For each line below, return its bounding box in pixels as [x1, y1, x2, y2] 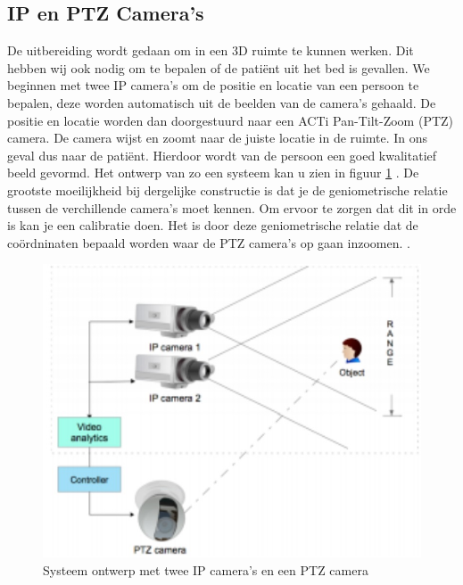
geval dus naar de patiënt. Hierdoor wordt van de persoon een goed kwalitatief [7, 145, 437, 164]
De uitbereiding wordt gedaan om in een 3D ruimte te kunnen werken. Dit [7, 41, 414, 60]
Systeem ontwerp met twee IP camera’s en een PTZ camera [43, 560, 368, 579]
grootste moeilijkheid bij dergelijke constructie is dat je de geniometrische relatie [7, 180, 448, 199]
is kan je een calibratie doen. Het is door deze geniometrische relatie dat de [7, 216, 418, 235]
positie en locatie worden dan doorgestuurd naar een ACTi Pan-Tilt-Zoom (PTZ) [7, 111, 454, 129]
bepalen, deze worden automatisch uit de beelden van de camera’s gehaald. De [7, 93, 436, 111]
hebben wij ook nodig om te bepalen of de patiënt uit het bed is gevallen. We [7, 58, 430, 77]
